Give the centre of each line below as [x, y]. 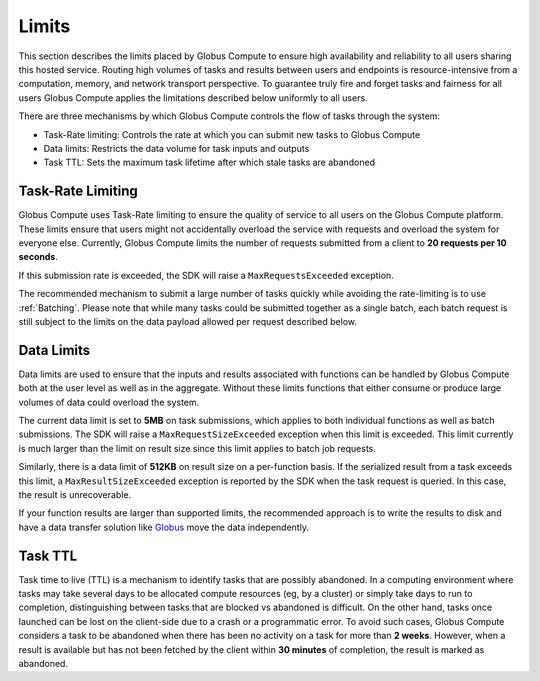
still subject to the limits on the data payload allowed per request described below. [187, 321]
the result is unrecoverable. [75, 494]
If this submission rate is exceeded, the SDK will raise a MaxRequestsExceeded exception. [206, 275]
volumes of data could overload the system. [109, 402]
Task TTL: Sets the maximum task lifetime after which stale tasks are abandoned [209, 162]
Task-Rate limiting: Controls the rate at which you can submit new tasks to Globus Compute [232, 134]
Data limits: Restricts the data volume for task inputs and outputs [176, 148]
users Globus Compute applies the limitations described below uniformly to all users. [193, 97]
